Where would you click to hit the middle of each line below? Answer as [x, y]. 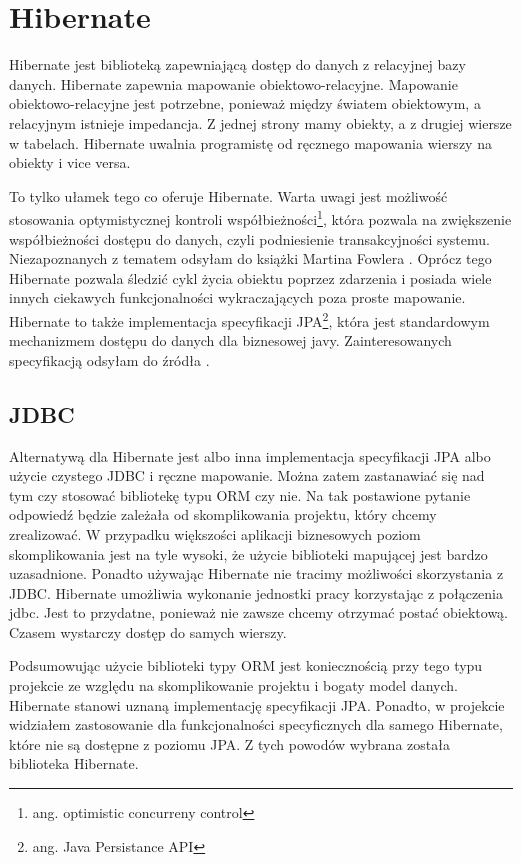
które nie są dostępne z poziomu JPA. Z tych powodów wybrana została [229, 743]
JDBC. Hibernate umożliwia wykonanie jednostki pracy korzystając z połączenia [256, 592]
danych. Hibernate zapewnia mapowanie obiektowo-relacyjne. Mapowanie [233, 83]
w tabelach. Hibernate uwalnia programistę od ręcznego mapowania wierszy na [250, 142]
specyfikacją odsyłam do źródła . [109, 359]
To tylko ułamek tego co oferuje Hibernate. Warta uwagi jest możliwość [228, 195]
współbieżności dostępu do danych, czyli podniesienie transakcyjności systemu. [249, 238]
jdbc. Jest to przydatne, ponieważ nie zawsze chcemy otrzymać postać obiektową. [258, 612]
